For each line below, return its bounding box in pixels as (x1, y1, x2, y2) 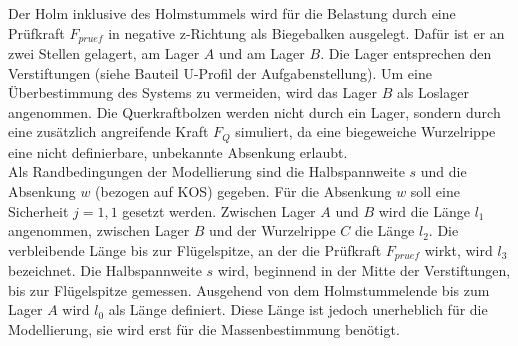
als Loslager (396, 82, 469, 103)
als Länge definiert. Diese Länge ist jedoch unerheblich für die (108, 299, 488, 320)
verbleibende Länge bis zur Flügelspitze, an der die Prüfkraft (8, 239, 382, 260)
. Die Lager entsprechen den (320, 43, 492, 64)
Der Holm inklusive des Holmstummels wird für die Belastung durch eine (8, 3, 456, 23)
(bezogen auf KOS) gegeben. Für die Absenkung (95, 181, 392, 202)
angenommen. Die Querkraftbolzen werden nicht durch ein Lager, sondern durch (8, 101, 501, 122)
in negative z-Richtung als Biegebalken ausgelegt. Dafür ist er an (108, 22, 505, 43)
